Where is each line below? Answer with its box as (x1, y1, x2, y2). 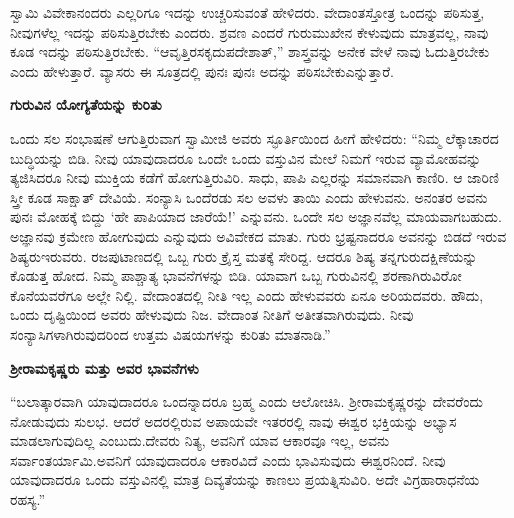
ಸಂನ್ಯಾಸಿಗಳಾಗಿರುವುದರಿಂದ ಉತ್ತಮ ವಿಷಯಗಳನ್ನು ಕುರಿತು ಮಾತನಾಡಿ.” (10, 323, 331, 344)
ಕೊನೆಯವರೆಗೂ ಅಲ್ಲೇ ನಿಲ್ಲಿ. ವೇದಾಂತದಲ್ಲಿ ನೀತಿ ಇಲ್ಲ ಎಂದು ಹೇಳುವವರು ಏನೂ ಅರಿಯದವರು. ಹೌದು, (10, 284, 484, 305)
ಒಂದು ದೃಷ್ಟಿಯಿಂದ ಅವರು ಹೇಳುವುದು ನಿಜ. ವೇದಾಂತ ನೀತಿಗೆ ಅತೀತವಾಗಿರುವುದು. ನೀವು (10, 304, 414, 325)
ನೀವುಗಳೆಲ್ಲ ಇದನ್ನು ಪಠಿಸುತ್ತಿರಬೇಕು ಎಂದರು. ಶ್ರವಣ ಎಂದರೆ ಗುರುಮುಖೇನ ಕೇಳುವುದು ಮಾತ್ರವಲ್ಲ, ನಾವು (10, 21, 489, 42)
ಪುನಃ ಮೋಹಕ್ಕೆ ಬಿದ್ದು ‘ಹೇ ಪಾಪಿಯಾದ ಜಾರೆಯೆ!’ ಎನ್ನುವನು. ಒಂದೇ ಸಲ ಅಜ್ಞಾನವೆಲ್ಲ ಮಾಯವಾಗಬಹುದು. (10, 206, 502, 227)
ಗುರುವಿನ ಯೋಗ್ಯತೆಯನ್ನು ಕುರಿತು (10, 94, 162, 115)
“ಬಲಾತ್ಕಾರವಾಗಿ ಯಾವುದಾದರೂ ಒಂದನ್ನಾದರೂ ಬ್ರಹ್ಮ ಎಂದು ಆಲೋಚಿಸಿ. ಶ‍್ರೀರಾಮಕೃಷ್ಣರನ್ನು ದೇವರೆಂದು (10, 391, 483, 412)
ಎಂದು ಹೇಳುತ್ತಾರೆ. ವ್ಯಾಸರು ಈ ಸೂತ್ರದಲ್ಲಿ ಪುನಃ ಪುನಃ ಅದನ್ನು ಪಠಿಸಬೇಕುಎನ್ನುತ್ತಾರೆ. (10, 60, 395, 81)
